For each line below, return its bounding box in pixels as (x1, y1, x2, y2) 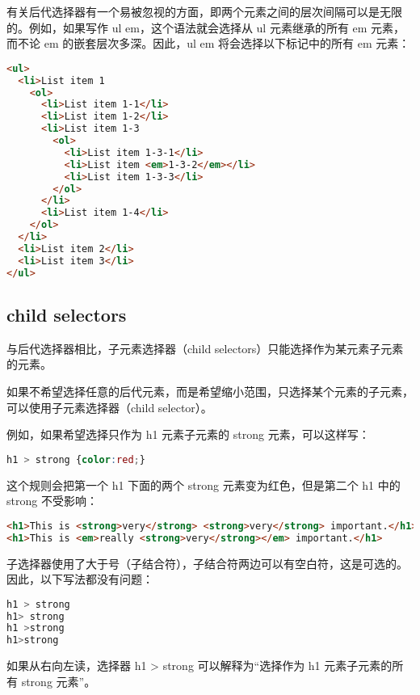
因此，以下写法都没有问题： (6, 571, 153, 588)
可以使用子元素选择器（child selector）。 (6, 398, 212, 415)
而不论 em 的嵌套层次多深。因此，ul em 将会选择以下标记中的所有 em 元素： (6, 35, 410, 52)
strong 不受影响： (6, 492, 98, 509)
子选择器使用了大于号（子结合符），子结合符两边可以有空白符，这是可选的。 (6, 554, 408, 571)
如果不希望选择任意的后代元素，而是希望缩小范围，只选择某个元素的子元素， (6, 382, 414, 399)
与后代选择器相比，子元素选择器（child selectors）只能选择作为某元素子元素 (6, 339, 404, 356)
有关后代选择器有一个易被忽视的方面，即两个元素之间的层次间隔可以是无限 (6, 3, 402, 19)
